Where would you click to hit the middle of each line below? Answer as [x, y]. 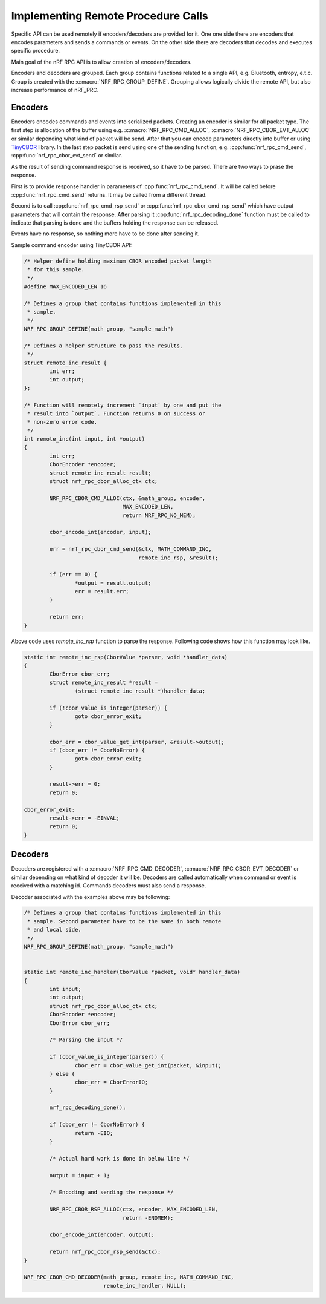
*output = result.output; [113, 583]
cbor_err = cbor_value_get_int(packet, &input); [148, 1065]
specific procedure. [36, 51]
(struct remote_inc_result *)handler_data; [140, 691]
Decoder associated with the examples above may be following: [91, 897]
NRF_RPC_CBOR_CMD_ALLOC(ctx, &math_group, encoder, [127, 498]
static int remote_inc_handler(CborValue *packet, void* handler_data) [132, 972]
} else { [62, 1074]
